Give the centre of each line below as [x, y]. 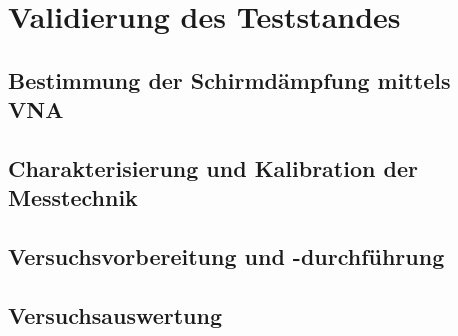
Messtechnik [73, 197]
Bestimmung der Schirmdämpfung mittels [229, 79]
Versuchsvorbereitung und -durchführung [226, 256]
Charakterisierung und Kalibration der [213, 167]
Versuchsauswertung [115, 314]
